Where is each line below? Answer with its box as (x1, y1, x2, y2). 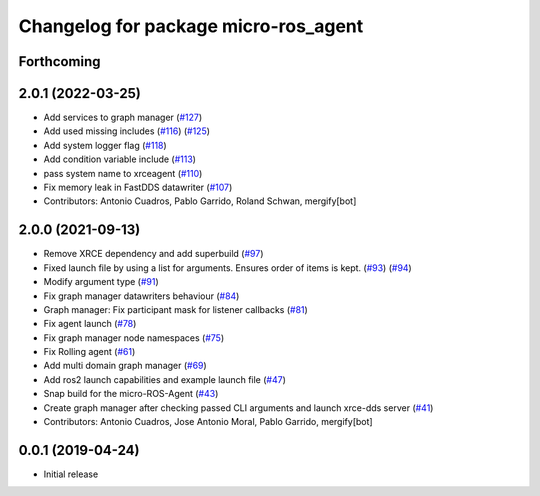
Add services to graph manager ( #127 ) (43, 111, 203, 124)
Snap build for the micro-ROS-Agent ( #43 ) (43, 388, 219, 400)
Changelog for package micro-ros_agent (18, 15, 364, 37)
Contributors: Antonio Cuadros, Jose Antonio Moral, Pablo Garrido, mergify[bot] (43, 416, 374, 428)
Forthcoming (18, 53, 101, 70)
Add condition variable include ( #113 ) (43, 153, 197, 165)
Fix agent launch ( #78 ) (43, 318, 137, 330)
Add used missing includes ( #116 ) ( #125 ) (43, 125, 210, 137)
